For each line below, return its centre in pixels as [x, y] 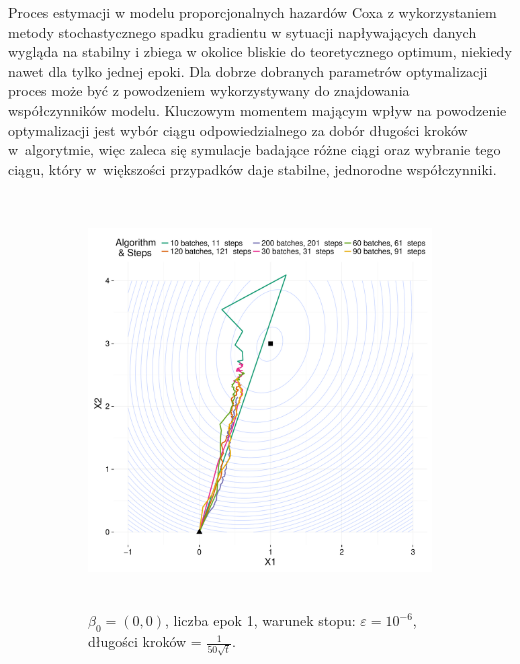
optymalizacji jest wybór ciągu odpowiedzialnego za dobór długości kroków [238, 129]
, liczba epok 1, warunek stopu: [260, 620]
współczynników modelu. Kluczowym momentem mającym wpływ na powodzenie [257, 109]
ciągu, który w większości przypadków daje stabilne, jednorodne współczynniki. [252, 168]
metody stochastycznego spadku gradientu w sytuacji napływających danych [242, 31]
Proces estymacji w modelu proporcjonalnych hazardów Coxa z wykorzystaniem [252, 12]
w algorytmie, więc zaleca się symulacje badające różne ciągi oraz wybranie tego [254, 149]
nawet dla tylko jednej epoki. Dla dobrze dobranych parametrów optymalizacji [248, 70]
